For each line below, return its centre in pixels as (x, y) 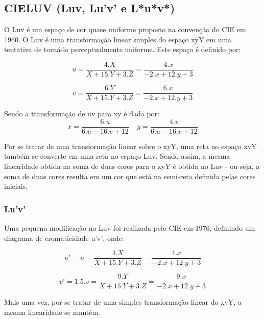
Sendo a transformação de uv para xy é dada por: (82, 114)
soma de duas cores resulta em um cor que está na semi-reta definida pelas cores (130, 176)
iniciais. (16, 186)
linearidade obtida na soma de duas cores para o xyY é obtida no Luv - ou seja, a (132, 166)
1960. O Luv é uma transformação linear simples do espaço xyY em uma (118, 39)
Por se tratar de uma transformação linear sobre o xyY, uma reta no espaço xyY (130, 146)
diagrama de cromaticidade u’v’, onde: (64, 238)
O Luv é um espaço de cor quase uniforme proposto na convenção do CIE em (125, 29)
